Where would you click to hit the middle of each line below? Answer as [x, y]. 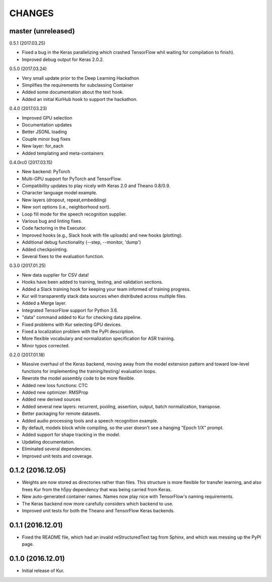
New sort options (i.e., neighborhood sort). [66, 207]
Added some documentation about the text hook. [73, 92]
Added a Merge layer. [44, 303]
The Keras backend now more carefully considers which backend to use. [98, 504]
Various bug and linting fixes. [52, 221]
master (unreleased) [42, 31]
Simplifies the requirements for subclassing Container [78, 85]
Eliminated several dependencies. [57, 449]
